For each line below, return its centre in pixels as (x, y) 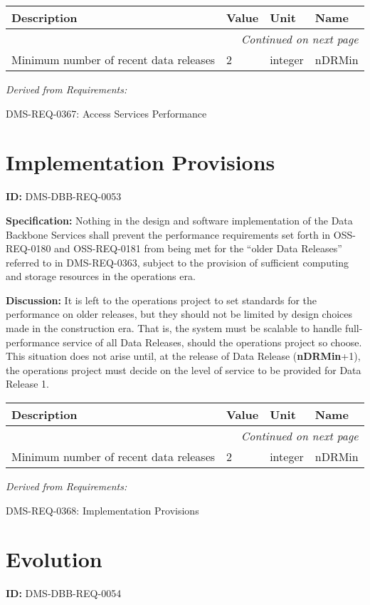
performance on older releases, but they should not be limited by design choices (179, 314)
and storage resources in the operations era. (101, 276)
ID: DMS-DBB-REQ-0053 (64, 196)
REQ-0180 (28, 248)
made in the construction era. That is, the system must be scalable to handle (174, 328)
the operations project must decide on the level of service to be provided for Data (184, 369)
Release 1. (27, 384)
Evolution (54, 559)
